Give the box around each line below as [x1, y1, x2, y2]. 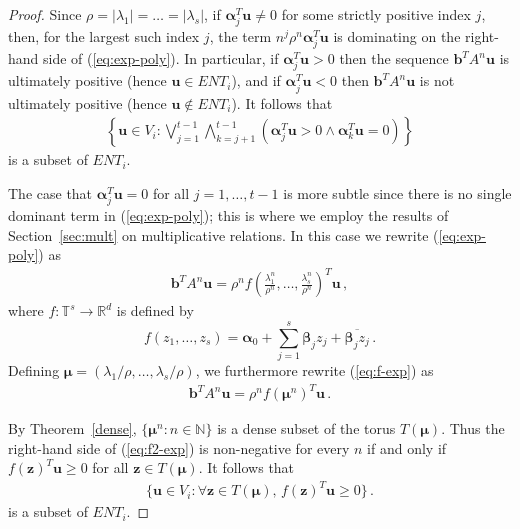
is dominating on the [333, 26, 461, 47]
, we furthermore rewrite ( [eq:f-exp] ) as [195, 360, 434, 381]
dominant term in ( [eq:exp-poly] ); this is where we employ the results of [8, 205, 449, 225]
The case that [8, 182, 93, 203]
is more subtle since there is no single [283, 182, 512, 203]
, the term [209, 26, 272, 47]
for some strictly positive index [281, 4, 471, 24]
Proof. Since [8, 4, 82, 24]
